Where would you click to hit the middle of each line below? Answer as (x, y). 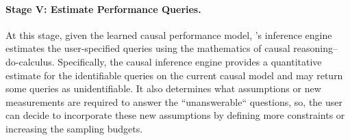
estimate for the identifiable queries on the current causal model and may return (174, 75)
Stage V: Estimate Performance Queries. (103, 9)
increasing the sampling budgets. (74, 128)
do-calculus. (30, 61)
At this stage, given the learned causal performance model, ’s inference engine (169, 34)
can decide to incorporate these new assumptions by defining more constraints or (175, 115)
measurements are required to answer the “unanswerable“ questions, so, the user (174, 101)
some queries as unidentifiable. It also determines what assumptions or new (163, 88)
